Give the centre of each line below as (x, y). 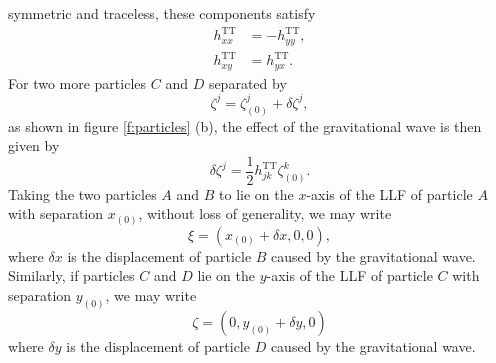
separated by (247, 82)
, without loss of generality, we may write (265, 213)
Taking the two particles (82, 193)
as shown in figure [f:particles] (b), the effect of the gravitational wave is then (245, 125)
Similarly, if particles (71, 275)
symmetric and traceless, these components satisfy (162, 13)
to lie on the (256, 193)
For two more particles (77, 82)
